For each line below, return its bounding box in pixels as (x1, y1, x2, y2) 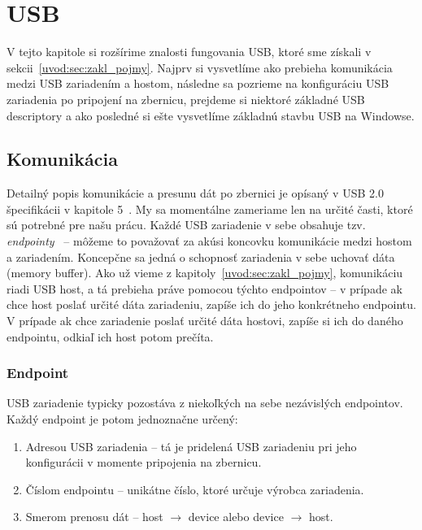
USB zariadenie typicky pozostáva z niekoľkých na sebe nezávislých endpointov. (7, 394, 403, 411)
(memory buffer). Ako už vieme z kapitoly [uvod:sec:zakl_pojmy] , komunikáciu (7, 264, 403, 281)
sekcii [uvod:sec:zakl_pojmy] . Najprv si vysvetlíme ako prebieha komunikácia (7, 59, 393, 76)
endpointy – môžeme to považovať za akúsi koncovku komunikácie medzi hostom (7, 232, 412, 250)
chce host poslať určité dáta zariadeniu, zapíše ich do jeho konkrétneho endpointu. (7, 296, 416, 313)
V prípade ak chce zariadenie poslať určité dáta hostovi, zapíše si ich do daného (7, 312, 403, 329)
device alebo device (188, 508, 284, 525)
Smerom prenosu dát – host (25, 508, 163, 525)
